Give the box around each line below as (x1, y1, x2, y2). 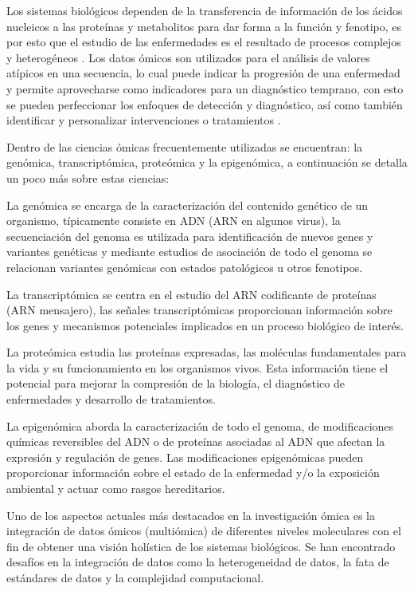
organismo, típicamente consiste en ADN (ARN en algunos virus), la (6, 212, 341, 229)
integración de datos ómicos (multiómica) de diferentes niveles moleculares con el (6, 522, 401, 539)
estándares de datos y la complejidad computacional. (6, 569, 264, 585)
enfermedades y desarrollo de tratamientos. (6, 391, 216, 408)
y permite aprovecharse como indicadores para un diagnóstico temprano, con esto (6, 80, 404, 97)
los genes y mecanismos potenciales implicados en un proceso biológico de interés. (6, 317, 404, 333)
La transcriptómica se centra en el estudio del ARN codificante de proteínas (6, 286, 377, 302)
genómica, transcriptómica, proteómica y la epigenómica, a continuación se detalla (6, 154, 408, 171)
